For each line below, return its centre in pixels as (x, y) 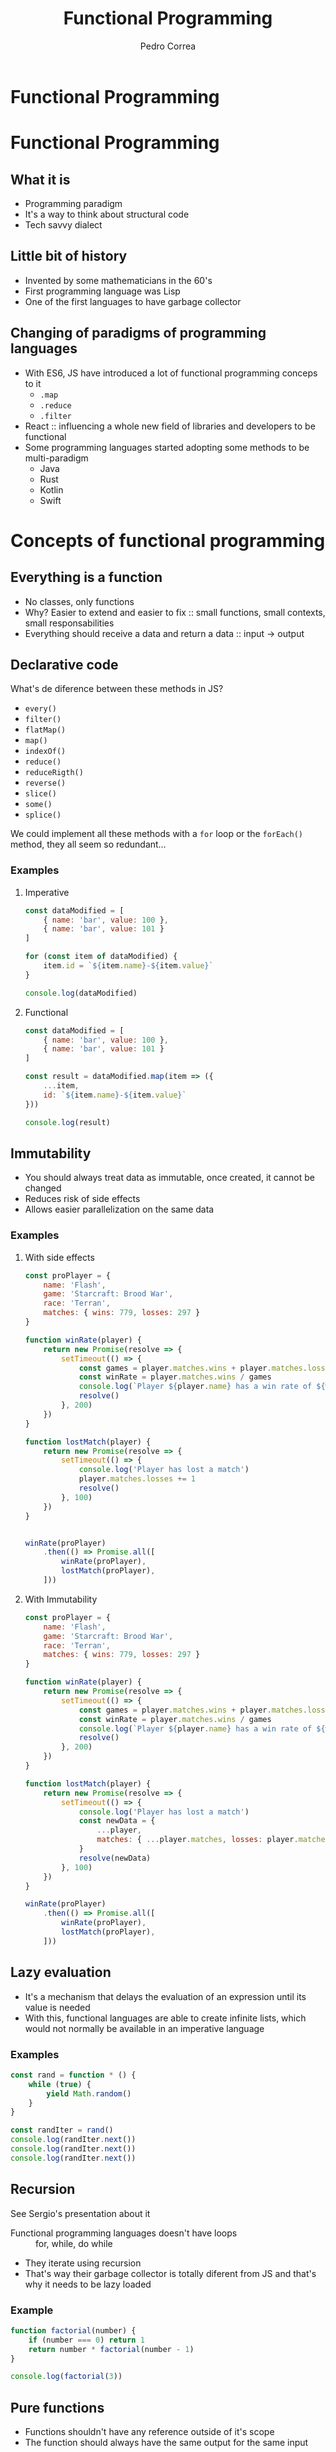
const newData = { (117, 1821)
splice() (43, 815)
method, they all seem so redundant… (88, 844)
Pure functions (57, 2407)
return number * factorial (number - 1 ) (111, 2349)
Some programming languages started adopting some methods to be (167, 447)
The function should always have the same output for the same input (166, 2443)
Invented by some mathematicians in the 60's (118, 280)
